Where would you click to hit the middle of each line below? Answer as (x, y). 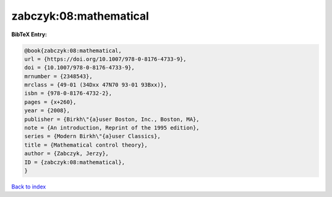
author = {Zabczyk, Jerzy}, (66, 154)
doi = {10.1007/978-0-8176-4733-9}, (80, 68)
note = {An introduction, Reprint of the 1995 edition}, (112, 128)
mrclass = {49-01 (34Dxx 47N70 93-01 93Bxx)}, (96, 85)
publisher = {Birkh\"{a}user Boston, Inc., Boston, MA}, (112, 119)
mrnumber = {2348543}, (58, 76)
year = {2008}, (47, 111)
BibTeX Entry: (29, 34)
